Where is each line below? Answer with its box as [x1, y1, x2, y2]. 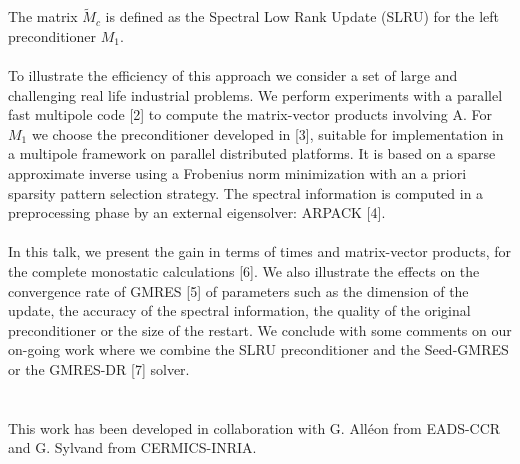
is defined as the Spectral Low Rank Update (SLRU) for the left [105, 6, 499, 27]
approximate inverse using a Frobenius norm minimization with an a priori [8, 162, 467, 183]
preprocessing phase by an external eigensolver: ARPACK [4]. [8, 202, 386, 223]
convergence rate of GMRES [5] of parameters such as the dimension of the [8, 280, 469, 301]
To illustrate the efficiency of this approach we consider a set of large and [8, 65, 458, 85]
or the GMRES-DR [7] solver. [8, 358, 190, 379]
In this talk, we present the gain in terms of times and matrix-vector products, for [8, 241, 512, 262]
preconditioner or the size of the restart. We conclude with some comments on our [8, 319, 512, 340]
